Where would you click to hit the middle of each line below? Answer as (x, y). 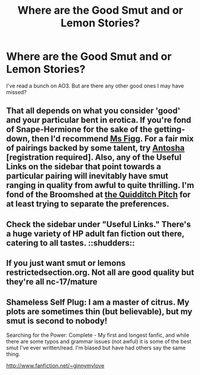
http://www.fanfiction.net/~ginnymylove (55, 365)
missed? (16, 92)
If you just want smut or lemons (66, 263)
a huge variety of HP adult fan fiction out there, (95, 233)
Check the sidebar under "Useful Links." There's (99, 224)
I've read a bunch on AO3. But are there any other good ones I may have (95, 86)
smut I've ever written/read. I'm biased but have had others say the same (96, 348)
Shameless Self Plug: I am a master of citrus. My (98, 302)
